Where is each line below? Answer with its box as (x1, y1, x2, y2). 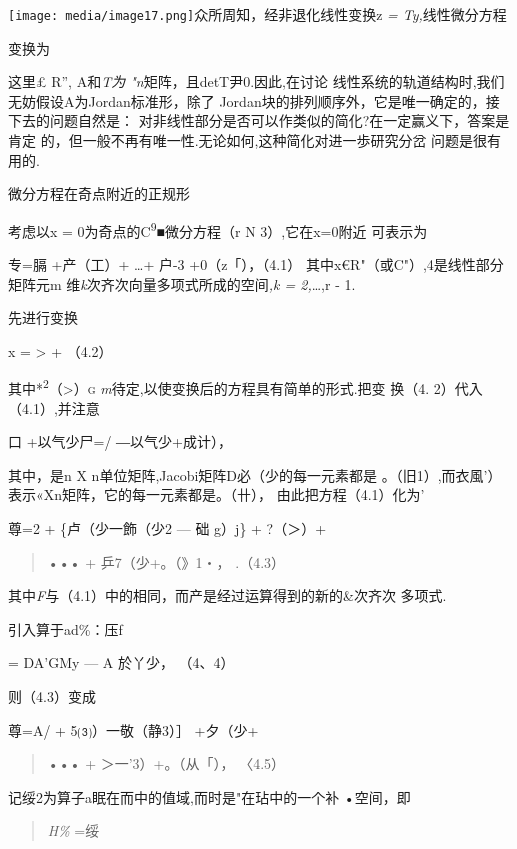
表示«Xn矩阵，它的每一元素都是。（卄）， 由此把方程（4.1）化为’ (8, 484, 425, 505)
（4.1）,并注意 (8, 397, 100, 418)
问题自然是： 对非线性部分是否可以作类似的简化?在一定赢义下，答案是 (49, 110, 510, 131)
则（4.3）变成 (8, 686, 96, 707)
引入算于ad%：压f (8, 618, 123, 639)
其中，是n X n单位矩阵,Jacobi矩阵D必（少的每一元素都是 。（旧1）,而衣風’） (8, 464, 502, 485)
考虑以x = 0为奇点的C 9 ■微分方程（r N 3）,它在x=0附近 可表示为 (8, 217, 428, 241)
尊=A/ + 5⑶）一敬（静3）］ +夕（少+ (8, 719, 259, 740)
